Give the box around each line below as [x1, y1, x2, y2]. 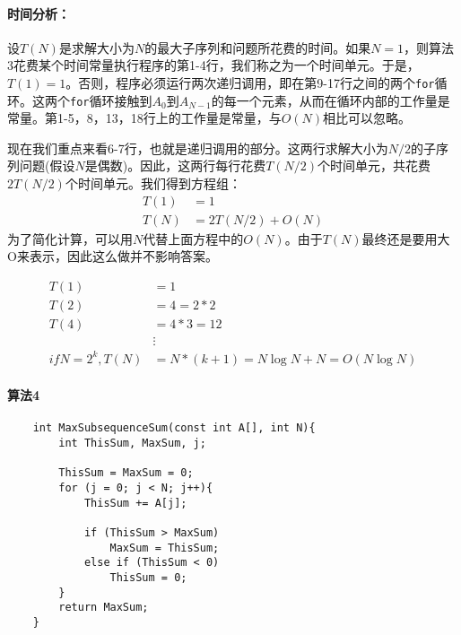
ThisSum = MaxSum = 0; [58, 466, 194, 480]
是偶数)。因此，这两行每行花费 [84, 156, 266, 175]
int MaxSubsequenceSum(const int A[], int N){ [32, 422, 316, 435]
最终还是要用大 [361, 229, 450, 248]
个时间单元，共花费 [317, 156, 431, 175]
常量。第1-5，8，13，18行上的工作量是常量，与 [7, 109, 282, 127]
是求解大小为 [58, 38, 135, 57]
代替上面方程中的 [143, 229, 244, 248]
